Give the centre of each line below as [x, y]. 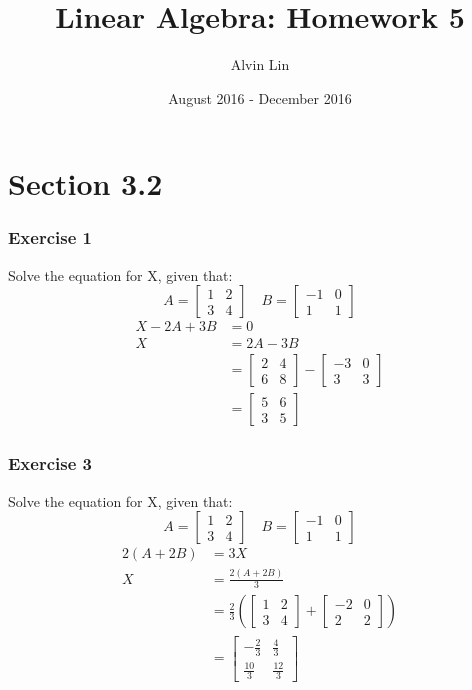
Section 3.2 [85, 183]
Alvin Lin [260, 64]
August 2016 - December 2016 [260, 97]
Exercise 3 [50, 463]
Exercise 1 [50, 237]
